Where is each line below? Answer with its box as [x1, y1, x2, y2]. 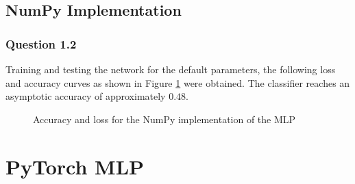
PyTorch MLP [5, 152, 145, 180]
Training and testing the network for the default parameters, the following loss [5, 62, 336, 76]
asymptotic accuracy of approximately [5, 89, 166, 103]
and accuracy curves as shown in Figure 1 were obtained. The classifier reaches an [5, 75, 350, 90]
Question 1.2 [5, 35, 77, 52]
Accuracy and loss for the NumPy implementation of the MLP [33, 111, 296, 126]
